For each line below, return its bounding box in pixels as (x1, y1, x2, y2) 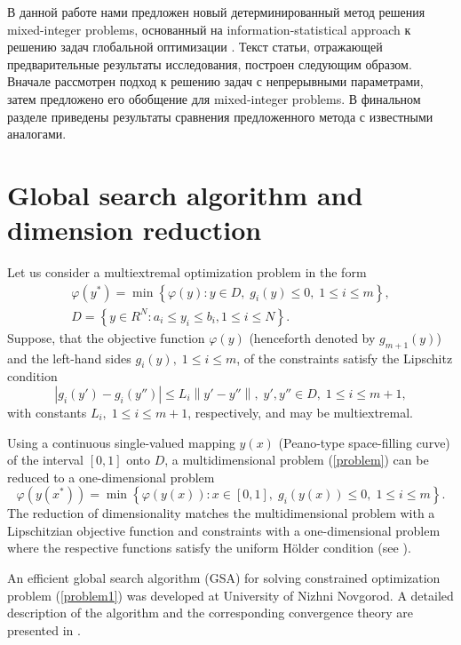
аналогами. (7, 124, 67, 143)
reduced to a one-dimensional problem (7, 467, 215, 486)
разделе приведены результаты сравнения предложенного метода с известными (7, 107, 433, 125)
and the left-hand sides (7, 348, 131, 367)
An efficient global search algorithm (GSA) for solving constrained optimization (7, 569, 441, 587)
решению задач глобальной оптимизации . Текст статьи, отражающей (7, 37, 383, 56)
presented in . (7, 620, 81, 639)
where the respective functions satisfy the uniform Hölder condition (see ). (7, 538, 411, 557)
